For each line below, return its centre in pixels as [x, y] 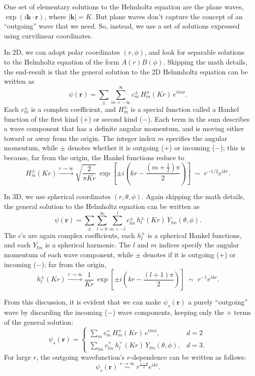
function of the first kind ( [44, 119]
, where [55, 16]
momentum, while [31, 148]
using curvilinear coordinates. [48, 35]
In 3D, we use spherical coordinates [57, 196]
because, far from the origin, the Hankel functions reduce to [94, 157]
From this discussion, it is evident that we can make [83, 302]
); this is [233, 148]
